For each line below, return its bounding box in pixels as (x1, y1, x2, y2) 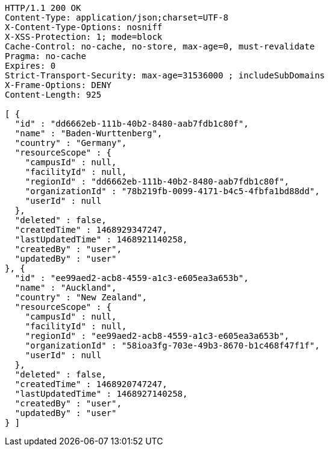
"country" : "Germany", (14, 138, 127, 148)
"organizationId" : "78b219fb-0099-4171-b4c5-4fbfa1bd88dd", (25, 186, 320, 196)
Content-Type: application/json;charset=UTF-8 (5, 13, 228, 22)
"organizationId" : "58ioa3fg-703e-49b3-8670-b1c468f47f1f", (25, 341, 320, 350)
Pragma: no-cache (5, 51, 86, 61)
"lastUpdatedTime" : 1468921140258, (14, 235, 188, 244)
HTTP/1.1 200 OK (5, 3, 81, 13)
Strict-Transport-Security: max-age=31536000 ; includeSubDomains (5, 71, 325, 80)
